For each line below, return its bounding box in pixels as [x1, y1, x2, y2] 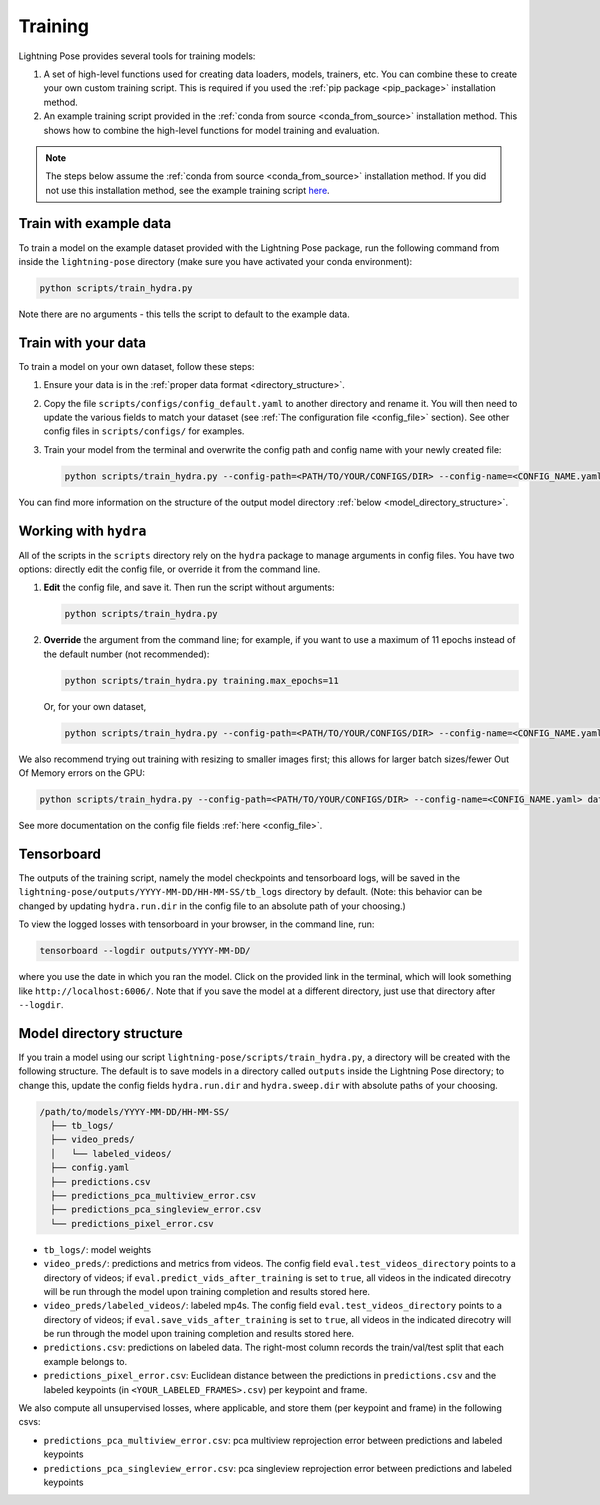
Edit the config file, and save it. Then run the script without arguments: [43, 581, 335, 594]
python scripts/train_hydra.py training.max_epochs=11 [64, 675, 339, 686]
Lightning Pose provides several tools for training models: [18, 50, 256, 62]
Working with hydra [18, 522, 147, 539]
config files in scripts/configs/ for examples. [43, 425, 245, 437]
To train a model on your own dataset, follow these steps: [18, 360, 255, 372]
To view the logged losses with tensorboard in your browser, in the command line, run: [18, 918, 375, 930]
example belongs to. [43, 1355, 128, 1367]
